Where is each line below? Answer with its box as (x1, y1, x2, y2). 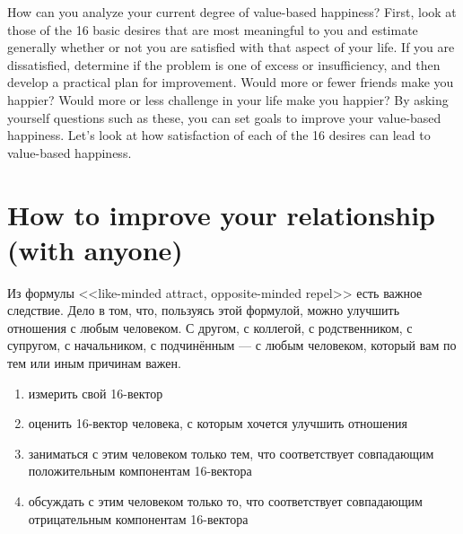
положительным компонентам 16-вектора (28, 461, 252, 480)
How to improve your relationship (7, 196, 436, 232)
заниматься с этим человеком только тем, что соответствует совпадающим (28, 443, 434, 462)
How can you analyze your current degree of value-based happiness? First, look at (7, 3, 457, 21)
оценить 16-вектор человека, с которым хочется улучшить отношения (28, 414, 407, 433)
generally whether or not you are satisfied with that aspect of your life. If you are (7, 38, 455, 57)
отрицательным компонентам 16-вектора (28, 509, 249, 528)
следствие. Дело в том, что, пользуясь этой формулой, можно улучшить (7, 301, 400, 320)
